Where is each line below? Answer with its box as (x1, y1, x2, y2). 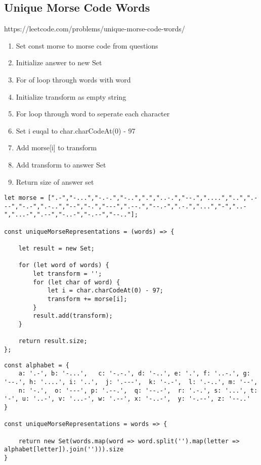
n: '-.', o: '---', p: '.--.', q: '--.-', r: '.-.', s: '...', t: (18, 387, 258, 394)
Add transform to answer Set (16, 159, 106, 170)
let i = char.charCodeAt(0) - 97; (47, 287, 163, 294)
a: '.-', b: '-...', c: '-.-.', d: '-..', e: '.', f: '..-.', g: (18, 370, 250, 377)
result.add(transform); (33, 312, 113, 320)
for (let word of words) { (18, 262, 109, 269)
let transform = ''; (33, 270, 102, 278)
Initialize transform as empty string (16, 91, 126, 102)
